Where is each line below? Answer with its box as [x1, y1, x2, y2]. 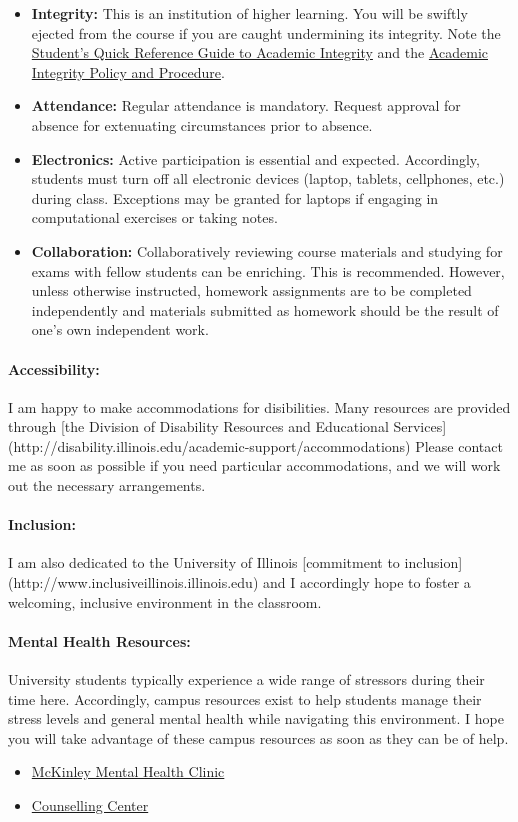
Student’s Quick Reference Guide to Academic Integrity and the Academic [31, 42, 488, 63]
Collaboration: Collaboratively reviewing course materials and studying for [31, 240, 503, 261]
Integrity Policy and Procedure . [31, 61, 225, 82]
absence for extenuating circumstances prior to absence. [31, 114, 373, 135]
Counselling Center [31, 795, 149, 816]
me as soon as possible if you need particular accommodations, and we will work [8, 455, 501, 476]
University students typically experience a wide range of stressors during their [8, 669, 485, 690]
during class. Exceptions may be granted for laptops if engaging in [31, 187, 439, 208]
